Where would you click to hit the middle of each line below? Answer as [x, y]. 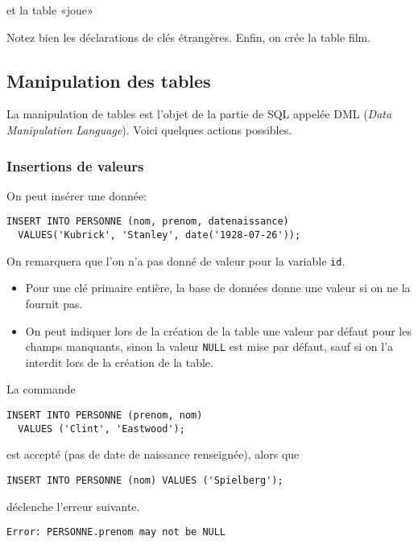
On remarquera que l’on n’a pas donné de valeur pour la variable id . [176, 260]
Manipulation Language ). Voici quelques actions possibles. [149, 129]
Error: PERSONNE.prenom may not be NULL [116, 532]
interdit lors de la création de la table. [119, 362]
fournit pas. [54, 303]
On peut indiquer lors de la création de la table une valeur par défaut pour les [218, 330]
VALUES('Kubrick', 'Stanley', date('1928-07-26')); [159, 235]
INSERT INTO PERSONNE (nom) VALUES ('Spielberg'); [145, 480]
